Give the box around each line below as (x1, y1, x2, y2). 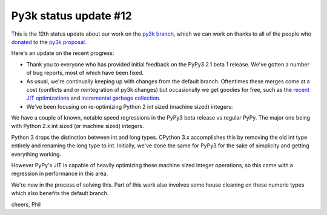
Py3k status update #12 (11, 9, 133, 22)
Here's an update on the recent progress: (11, 50, 114, 57)
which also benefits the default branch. (11, 190, 109, 197)
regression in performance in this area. (11, 170, 108, 178)
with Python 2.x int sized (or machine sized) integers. (11, 123, 144, 130)
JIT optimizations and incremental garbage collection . (26, 94, 161, 102)
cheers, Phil (11, 201, 41, 208)
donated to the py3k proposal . (11, 38, 87, 45)
